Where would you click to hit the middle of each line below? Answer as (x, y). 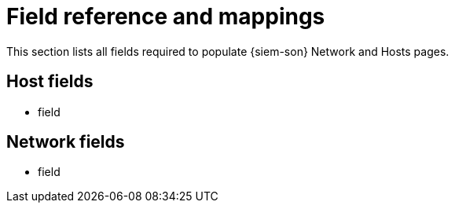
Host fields (50, 82)
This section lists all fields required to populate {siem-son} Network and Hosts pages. (228, 51)
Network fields (66, 142)
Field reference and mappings (166, 16)
